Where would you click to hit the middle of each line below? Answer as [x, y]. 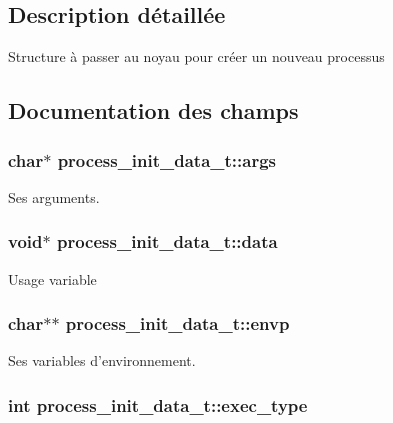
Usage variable [52, 278]
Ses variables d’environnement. [102, 360]
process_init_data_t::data [167, 241]
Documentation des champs [153, 110]
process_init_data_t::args [167, 159]
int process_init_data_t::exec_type [158, 404]
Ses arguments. [54, 196]
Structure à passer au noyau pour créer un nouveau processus [196, 56]
